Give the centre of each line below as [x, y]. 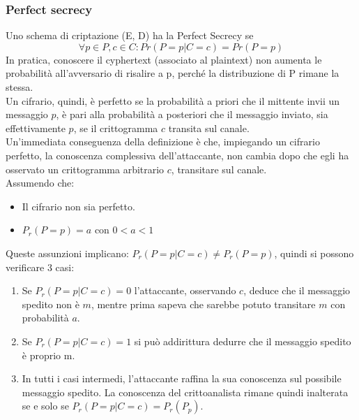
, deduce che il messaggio [297, 290]
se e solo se [45, 406]
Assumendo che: [40, 183]
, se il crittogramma [116, 128]
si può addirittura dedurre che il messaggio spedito [243, 341]
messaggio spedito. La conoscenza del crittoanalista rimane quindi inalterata [185, 392]
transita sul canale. [209, 128]
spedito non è [51, 304]
